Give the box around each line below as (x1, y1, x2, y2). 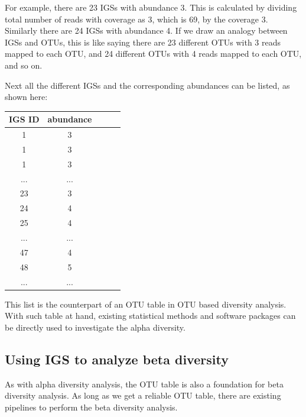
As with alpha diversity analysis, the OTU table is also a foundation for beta (5, 377, 284, 390)
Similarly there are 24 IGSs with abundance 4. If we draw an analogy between (5, 24, 288, 37)
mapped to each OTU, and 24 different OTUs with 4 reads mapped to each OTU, (5, 47, 302, 60)
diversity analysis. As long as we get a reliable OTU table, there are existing (5, 389, 281, 402)
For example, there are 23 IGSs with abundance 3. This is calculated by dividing (5, 1, 297, 13)
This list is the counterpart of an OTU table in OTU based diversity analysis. (5, 298, 287, 310)
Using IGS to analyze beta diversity (5, 350, 229, 368)
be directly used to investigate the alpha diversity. (5, 321, 185, 333)
